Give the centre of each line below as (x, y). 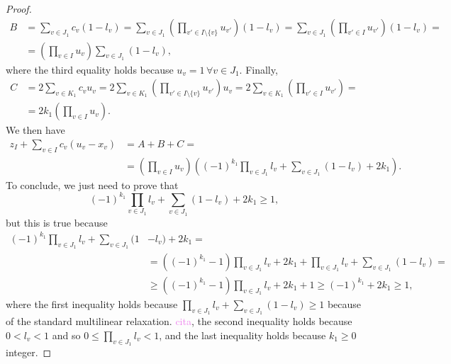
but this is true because (57, 222)
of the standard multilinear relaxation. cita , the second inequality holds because (179, 321)
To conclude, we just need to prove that (92, 184)
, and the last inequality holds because (243, 335)
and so (66, 335)
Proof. (19, 8)
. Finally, (258, 69)
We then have (35, 130)
